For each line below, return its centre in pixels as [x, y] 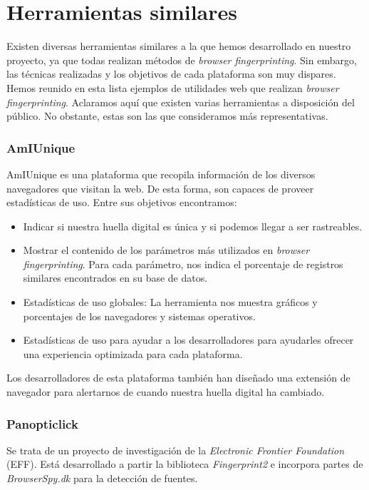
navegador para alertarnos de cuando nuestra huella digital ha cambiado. [166, 392]
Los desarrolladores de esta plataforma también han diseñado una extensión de [178, 378]
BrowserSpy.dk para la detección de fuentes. [102, 478]
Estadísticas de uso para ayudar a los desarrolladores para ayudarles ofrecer [188, 340]
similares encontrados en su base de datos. [115, 278]
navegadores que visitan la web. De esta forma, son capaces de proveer [160, 188]
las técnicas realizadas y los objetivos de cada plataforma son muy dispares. [171, 74]
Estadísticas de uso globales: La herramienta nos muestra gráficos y [170, 302]
